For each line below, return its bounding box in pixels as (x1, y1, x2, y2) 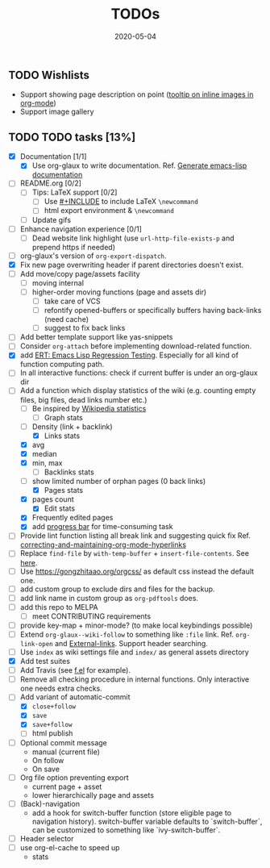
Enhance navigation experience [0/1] (19, 223, 143, 234)
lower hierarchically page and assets (31, 790, 155, 799)
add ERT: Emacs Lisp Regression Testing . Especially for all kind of (19, 350, 239, 360)
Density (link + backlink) (31, 421, 113, 432)
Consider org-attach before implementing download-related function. (19, 341, 252, 351)
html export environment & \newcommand (44, 206, 175, 215)
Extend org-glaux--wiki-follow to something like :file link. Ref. (19, 629, 235, 639)
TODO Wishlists (8, 68, 90, 81)
